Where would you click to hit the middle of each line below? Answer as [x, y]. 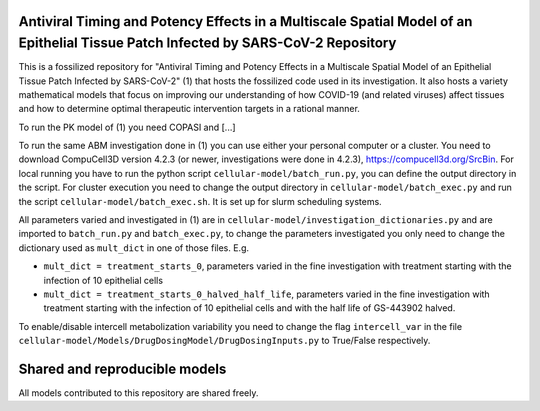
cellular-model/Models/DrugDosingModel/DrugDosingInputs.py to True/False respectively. [224, 341]
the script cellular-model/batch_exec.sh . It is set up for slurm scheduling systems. [200, 201]
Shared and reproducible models [122, 368]
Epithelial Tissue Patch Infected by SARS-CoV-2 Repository [207, 43]
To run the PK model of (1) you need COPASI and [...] [127, 127]
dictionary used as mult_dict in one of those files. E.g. [134, 247]
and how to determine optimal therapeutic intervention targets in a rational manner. [189, 109]
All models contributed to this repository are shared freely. [138, 393]
